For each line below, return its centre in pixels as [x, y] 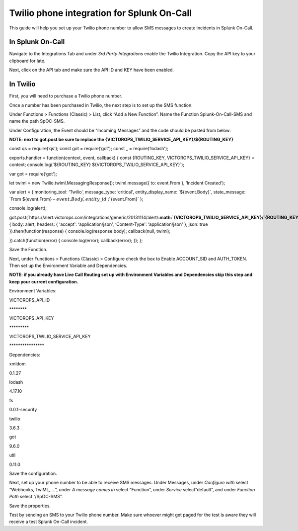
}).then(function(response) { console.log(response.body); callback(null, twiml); [90, 231]
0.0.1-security [23, 410]
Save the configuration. [33, 473]
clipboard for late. [27, 61]
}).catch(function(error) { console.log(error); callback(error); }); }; [76, 240]
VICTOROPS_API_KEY [32, 318]
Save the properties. [30, 506]
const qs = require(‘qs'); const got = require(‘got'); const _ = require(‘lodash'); [89, 149]
